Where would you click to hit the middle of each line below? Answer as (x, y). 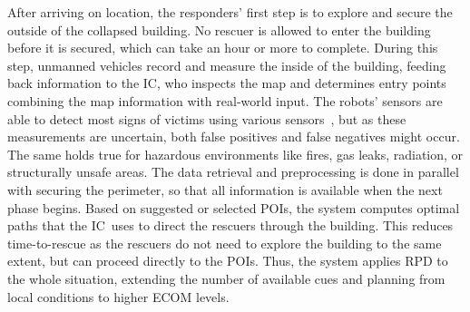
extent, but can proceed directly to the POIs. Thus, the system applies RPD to (228, 261)
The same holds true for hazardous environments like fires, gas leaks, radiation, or (235, 154)
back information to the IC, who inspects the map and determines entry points (227, 83)
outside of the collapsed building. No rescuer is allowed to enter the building (219, 29)
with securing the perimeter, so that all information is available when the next (225, 189)
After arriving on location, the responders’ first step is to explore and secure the (230, 12)
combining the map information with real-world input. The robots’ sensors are (225, 100)
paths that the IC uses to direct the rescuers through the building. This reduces (230, 225)
